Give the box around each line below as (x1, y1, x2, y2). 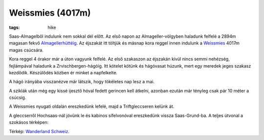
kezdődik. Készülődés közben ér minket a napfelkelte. (9, 70, 117, 75)
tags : (9, 24, 20, 30)
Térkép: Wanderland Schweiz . (9, 128, 69, 134)
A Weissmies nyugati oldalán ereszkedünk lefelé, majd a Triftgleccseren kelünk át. (9, 103, 175, 110)
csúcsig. (9, 94, 26, 100)
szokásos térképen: (9, 119, 49, 125)
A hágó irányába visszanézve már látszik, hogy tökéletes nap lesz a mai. (9, 79, 155, 85)
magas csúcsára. (9, 47, 44, 53)
